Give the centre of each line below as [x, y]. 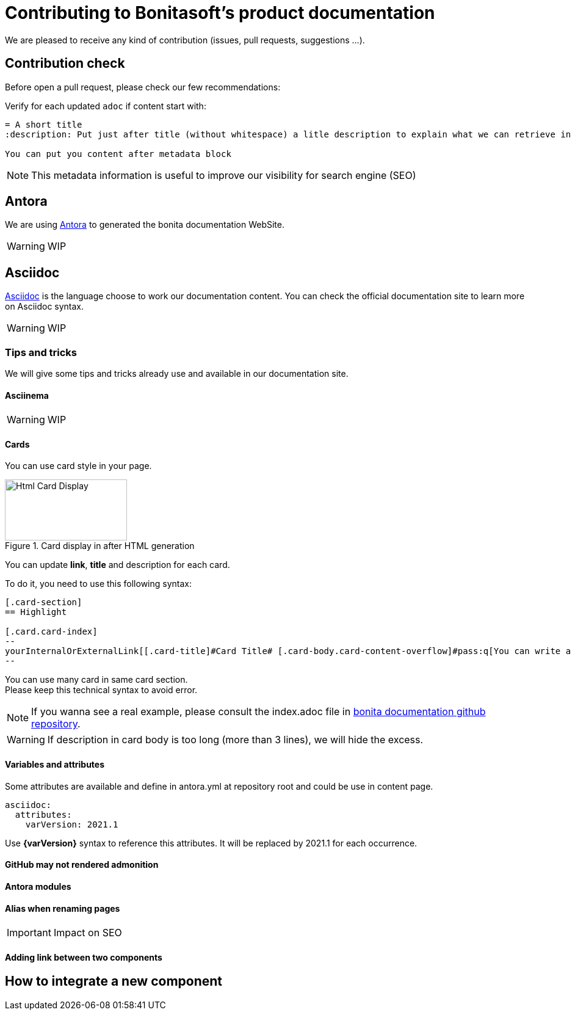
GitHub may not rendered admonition [82, 865]
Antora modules [38, 886]
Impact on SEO [88, 933]
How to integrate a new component [114, 981]
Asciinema [27, 395]
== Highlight [36, 612]
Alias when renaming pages [63, 908]
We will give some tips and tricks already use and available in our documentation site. [177, 374]
